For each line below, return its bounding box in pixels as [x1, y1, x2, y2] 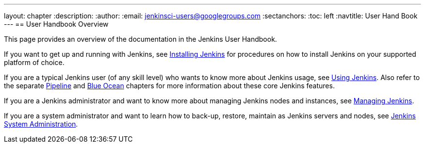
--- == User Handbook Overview [4, 20, 109, 28]
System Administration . [4, 120, 78, 128]
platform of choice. [4, 58, 65, 66]
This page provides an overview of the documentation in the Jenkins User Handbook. [4, 35, 277, 43]
